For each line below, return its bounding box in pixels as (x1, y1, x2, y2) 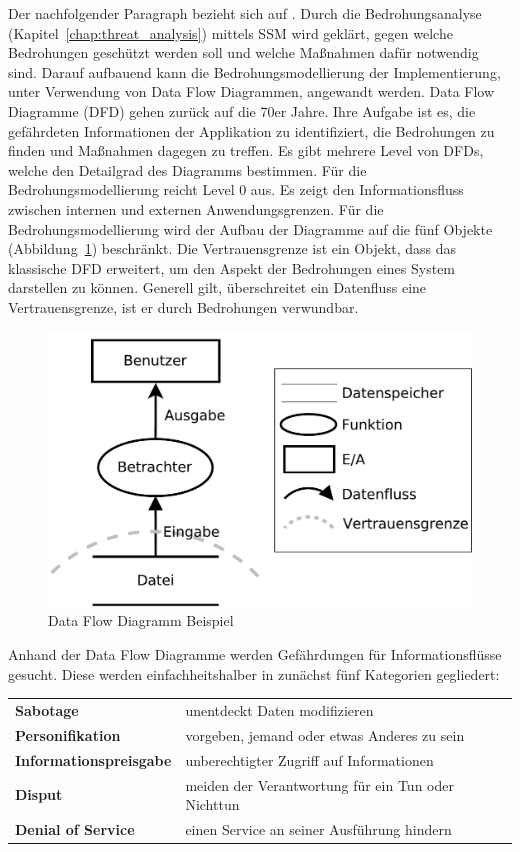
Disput (15, 784, 63, 805)
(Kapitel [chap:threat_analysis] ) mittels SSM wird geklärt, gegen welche (8, 22, 453, 43)
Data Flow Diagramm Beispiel (48, 610, 234, 631)
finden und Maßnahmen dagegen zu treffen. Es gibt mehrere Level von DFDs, (8, 140, 484, 161)
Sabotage (15, 699, 79, 720)
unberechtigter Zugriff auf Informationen (185, 749, 434, 770)
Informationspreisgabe (15, 749, 172, 770)
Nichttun (185, 794, 240, 815)
